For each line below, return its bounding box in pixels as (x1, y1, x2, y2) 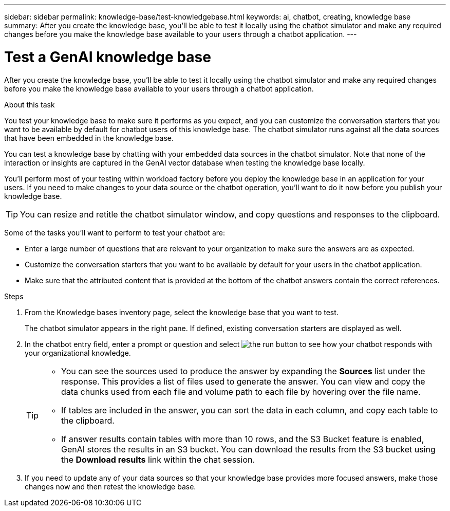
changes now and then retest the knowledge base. (25, 482, 196, 491)
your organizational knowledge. (25, 348, 131, 357)
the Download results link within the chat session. (61, 454, 255, 465)
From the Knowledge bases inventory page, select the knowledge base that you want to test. (25, 307, 339, 317)
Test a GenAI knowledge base (4, 48, 211, 66)
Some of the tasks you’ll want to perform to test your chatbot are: (4, 228, 225, 237)
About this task (4, 100, 55, 109)
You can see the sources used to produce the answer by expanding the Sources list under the (61, 366, 425, 376)
